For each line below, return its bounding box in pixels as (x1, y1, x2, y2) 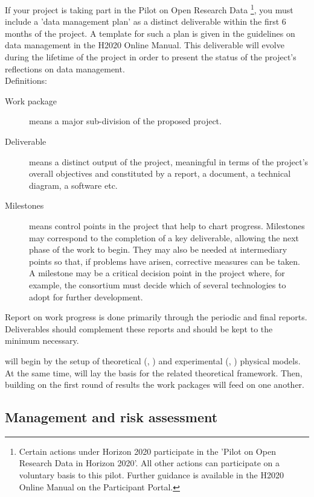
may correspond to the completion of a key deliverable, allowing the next (29, 231, 300, 244)
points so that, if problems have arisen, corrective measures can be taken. (29, 255, 301, 267)
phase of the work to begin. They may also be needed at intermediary (29, 243, 287, 256)
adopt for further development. (29, 290, 143, 303)
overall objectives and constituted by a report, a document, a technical (29, 167, 291, 180)
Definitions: (5, 74, 47, 87)
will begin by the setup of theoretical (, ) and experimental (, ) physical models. (5, 354, 301, 367)
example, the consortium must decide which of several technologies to (29, 278, 286, 291)
